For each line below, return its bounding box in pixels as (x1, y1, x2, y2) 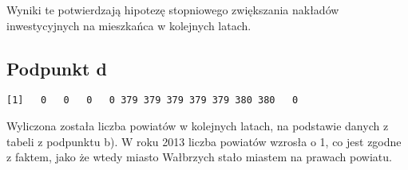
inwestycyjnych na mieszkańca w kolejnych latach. (6, 17, 252, 33)
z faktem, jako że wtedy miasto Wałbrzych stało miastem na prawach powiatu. (6, 149, 392, 165)
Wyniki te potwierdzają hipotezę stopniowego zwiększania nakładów (6, 2, 339, 17)
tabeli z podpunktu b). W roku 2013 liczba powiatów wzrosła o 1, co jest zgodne (6, 133, 402, 149)
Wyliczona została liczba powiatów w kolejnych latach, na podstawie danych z (6, 118, 389, 134)
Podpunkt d (6, 56, 107, 80)
